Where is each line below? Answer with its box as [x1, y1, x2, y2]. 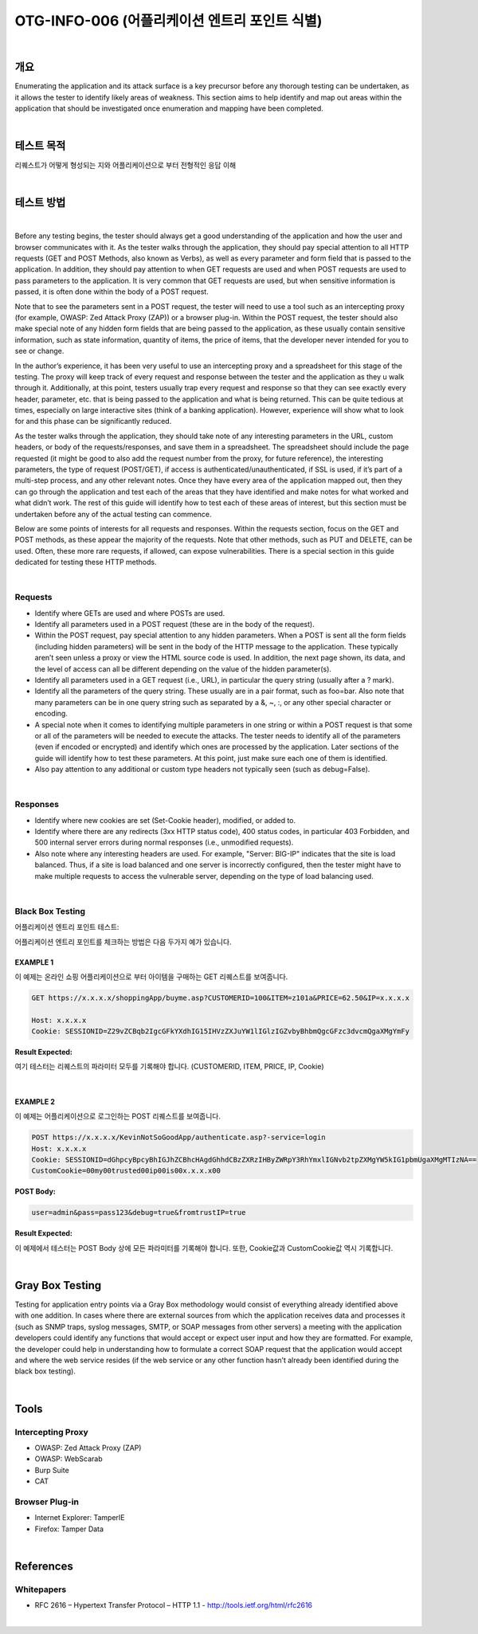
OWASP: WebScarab [34, 1454, 103, 1464]
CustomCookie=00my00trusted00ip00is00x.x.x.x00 [31, 1166, 221, 1175]
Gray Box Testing [14, 1279, 102, 1292]
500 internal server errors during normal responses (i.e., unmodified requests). [34, 837, 294, 848]
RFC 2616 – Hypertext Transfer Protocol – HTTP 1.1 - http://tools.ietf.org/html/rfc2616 [34, 1601, 313, 1610]
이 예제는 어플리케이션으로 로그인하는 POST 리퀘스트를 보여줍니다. [14, 1111, 221, 1121]
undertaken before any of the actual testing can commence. [14, 509, 212, 519]
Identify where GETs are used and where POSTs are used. [34, 608, 225, 617]
